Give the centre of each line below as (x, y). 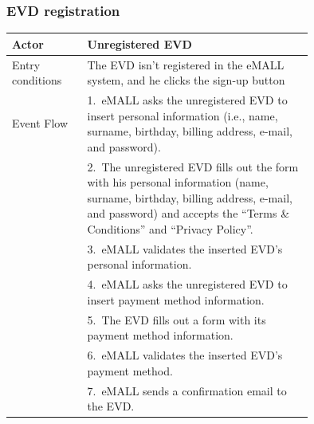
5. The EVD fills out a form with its (177, 319)
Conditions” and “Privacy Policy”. (170, 229)
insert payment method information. (176, 299)
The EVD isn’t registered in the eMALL (186, 64)
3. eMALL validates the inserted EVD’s (185, 248)
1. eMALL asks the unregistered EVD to (187, 100)
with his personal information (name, (178, 182)
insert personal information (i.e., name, (183, 115)
